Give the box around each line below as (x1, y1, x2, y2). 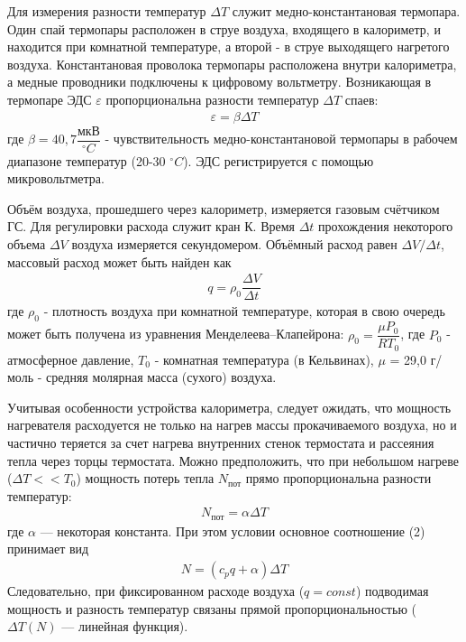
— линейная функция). (61, 617, 188, 636)
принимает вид (7, 539, 89, 558)
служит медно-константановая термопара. (232, 2, 461, 20)
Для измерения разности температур (7, 2, 206, 20)
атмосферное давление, (7, 349, 134, 368)
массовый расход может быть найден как (7, 252, 232, 271)
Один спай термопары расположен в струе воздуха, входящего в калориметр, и (7, 19, 441, 38)
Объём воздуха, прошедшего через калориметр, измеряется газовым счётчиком (7, 199, 440, 218)
